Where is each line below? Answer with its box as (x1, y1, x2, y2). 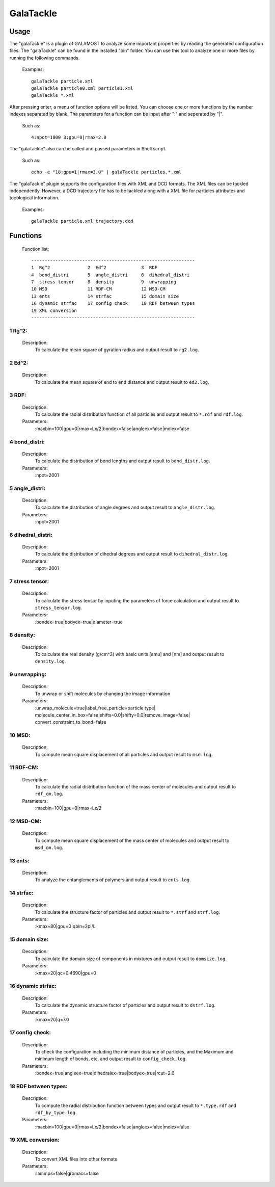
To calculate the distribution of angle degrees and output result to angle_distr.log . (35, 505, 216, 511)
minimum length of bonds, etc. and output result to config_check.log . (35, 1056, 187, 1062)
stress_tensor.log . (35, 604, 82, 611)
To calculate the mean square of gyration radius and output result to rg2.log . (35, 347, 200, 353)
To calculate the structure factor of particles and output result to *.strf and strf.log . (35, 909, 221, 915)
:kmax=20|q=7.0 (35, 1016, 69, 1022)
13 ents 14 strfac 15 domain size (31, 293, 179, 299)
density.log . (35, 658, 66, 665)
